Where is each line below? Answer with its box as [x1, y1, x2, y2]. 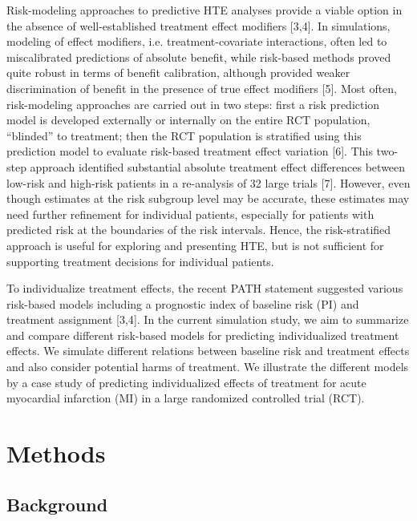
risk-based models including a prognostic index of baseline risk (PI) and [6, 295, 359, 312]
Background [6, 491, 108, 516]
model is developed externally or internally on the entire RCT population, [6, 111, 370, 128]
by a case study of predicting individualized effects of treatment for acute [6, 374, 366, 390]
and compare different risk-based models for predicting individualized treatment [6, 326, 399, 343]
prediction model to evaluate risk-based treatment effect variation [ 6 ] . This [6, 143, 373, 160]
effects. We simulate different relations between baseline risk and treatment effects [6, 342, 410, 359]
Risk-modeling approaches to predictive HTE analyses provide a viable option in [6, 2, 403, 18]
